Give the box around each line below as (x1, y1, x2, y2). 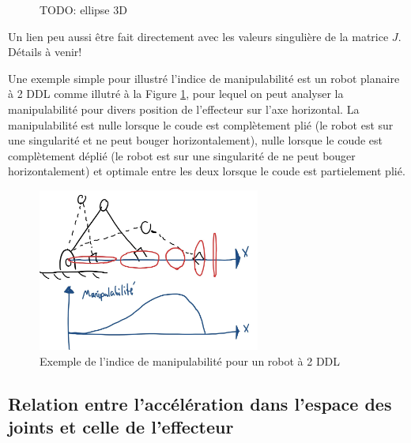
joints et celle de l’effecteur (8, 415, 234, 439)
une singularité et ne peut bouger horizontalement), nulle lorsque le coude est (8, 132, 383, 148)
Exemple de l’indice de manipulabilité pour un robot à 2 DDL (40, 352, 341, 369)
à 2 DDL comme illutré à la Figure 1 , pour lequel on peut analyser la (8, 85, 344, 102)
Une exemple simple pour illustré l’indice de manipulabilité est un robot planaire (8, 69, 400, 86)
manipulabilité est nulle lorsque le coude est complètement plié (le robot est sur (8, 116, 394, 133)
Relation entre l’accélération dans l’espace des (8, 391, 392, 415)
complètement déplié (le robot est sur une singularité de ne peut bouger (8, 147, 356, 163)
